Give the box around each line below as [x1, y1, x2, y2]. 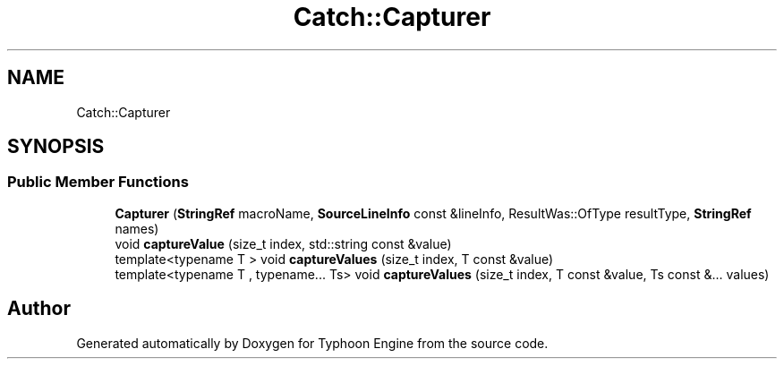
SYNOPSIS [7, 135, 105, 158]
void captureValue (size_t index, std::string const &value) [115, 235, 452, 251]
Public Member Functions [7, 173, 189, 192]
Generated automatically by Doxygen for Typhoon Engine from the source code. [76, 335, 549, 351]
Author [7, 297, 71, 320]
